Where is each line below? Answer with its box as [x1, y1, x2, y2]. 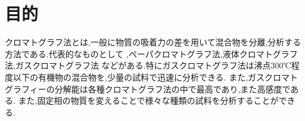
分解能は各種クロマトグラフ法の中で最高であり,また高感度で [54, 82, 291, 95]
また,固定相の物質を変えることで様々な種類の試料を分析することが [18, 94, 279, 107]
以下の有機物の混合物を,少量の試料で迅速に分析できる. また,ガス [13, 70, 265, 83]
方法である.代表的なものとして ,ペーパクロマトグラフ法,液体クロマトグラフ [5, 47, 298, 60]
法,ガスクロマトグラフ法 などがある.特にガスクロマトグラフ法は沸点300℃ [5, 59, 291, 72]
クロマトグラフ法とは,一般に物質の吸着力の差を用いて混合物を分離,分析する [5, 36, 301, 48]
